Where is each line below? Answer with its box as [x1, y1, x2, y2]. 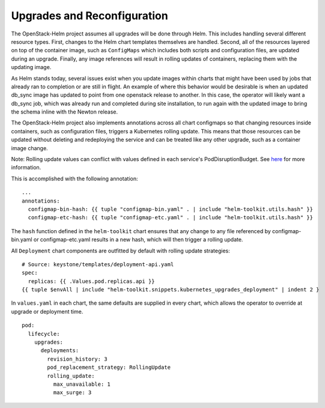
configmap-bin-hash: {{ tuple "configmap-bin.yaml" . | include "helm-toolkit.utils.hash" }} [28, 206, 314, 213]
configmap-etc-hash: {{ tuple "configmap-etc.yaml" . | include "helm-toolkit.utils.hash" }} [28, 214, 314, 221]
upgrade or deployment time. [11, 308, 84, 315]
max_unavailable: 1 [53, 381, 111, 388]
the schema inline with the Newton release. [11, 108, 118, 115]
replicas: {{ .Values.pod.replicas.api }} [28, 278, 156, 285]
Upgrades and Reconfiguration [11, 9, 168, 22]
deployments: [40, 347, 79, 354]
